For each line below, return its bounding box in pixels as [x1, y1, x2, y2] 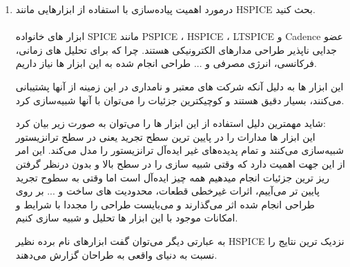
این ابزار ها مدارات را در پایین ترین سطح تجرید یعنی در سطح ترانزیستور [15, 129, 315, 144]
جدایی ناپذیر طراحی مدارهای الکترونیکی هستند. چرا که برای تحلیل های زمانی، [15, 42, 337, 57]
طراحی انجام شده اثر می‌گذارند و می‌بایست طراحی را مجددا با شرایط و [15, 197, 315, 211]
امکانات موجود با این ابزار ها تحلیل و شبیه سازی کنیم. [15, 210, 238, 225]
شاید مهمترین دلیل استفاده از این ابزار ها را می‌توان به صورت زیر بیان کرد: [15, 116, 327, 130]
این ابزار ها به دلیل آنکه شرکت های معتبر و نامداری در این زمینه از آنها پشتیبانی [15, 79, 344, 93]
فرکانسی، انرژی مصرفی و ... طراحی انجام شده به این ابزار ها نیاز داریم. [15, 56, 317, 70]
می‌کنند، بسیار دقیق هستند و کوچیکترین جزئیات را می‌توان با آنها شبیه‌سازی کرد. [15, 92, 344, 107]
